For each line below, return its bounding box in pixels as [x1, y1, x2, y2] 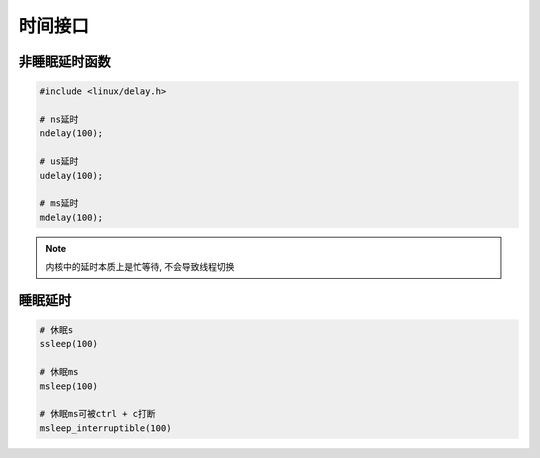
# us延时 [39, 156, 79, 167]
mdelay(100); [39, 211, 104, 223]
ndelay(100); [39, 128, 104, 139]
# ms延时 [39, 198, 79, 209]
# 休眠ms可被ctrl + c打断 [39, 408, 156, 420]
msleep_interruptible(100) [39, 422, 172, 434]
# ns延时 [39, 113, 79, 125]
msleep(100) [39, 380, 99, 392]
